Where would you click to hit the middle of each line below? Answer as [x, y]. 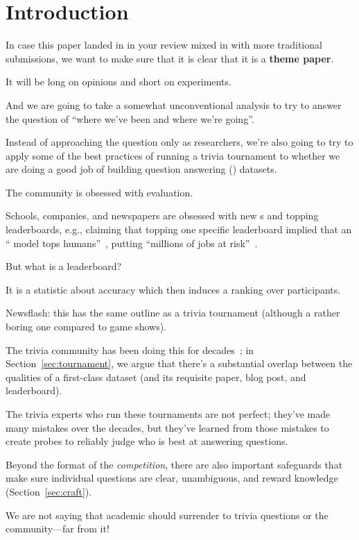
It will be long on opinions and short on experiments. [119, 82]
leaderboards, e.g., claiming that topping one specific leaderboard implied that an [179, 229]
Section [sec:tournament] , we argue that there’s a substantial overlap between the [179, 363]
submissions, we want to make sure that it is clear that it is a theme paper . [170, 58]
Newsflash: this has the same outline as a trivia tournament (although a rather [173, 313]
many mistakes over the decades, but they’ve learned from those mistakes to [167, 427]
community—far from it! [58, 529]
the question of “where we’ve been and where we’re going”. [130, 118]
